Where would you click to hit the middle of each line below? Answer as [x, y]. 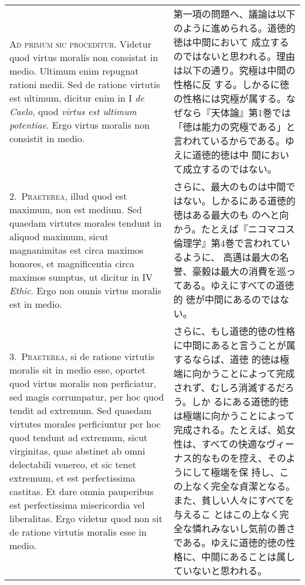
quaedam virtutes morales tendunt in [86, 223]
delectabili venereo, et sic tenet [73, 464]
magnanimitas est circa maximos [77, 250]
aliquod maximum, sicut [59, 236]
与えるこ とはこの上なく [226, 514]
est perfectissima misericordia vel [77, 505]
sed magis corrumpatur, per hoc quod [87, 396]
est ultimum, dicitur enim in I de [77, 98]
